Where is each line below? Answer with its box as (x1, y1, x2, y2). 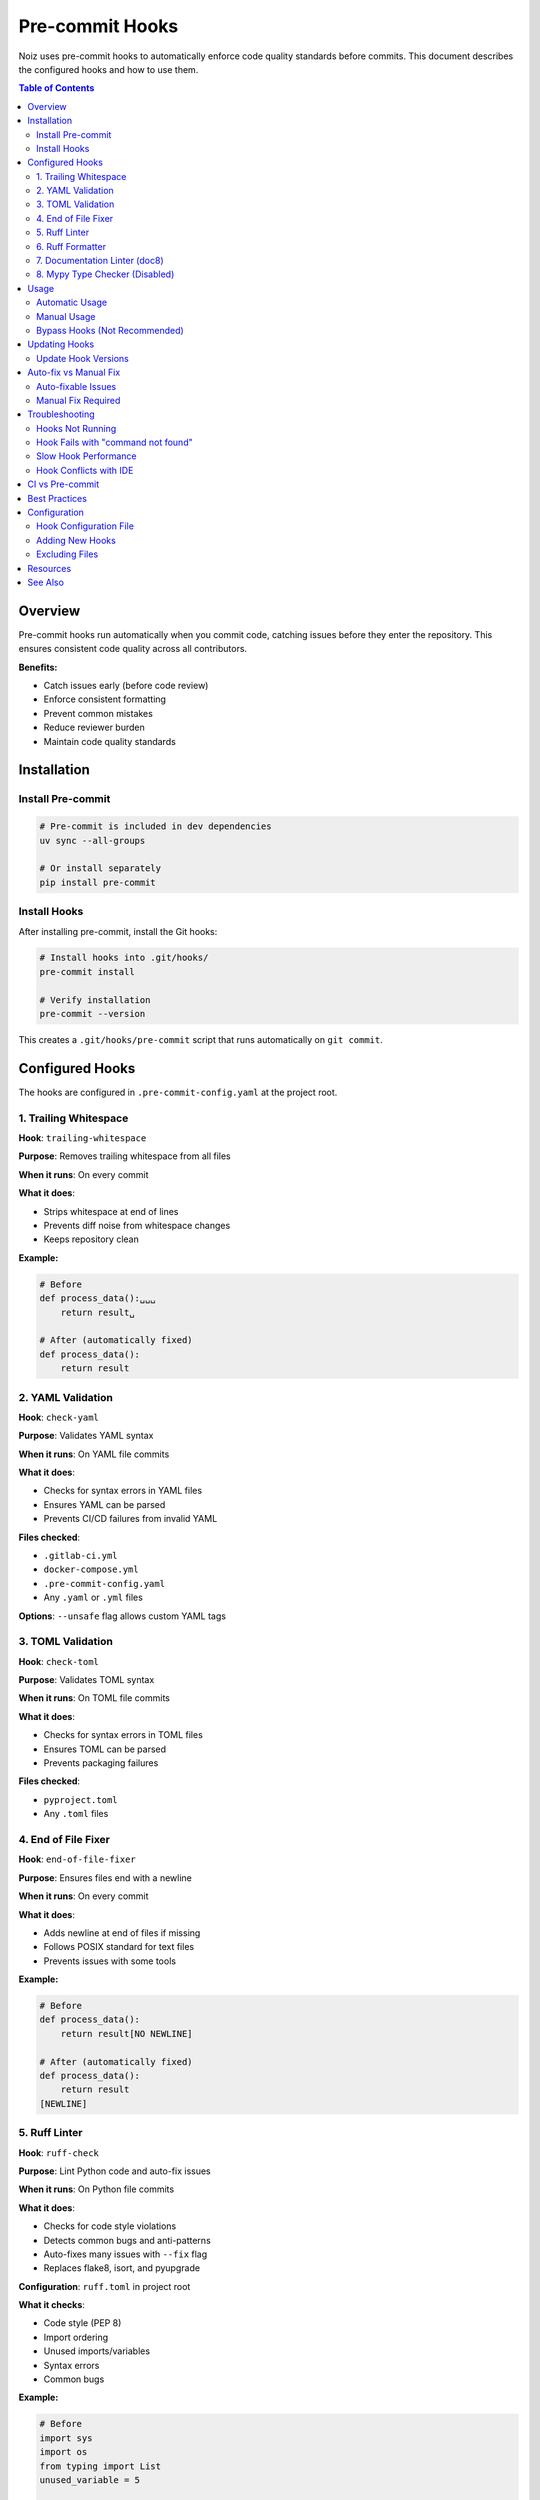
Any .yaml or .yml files (43, 1591, 144, 1604)
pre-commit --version (39, 1008, 146, 1020)
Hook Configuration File (36, 520, 135, 532)
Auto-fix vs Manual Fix (27, 366, 121, 379)
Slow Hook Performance (36, 450, 137, 462)
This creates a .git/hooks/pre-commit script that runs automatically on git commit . (18, 1034, 384, 1046)
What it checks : (18, 2299, 85, 2311)
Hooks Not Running (36, 422, 117, 434)
